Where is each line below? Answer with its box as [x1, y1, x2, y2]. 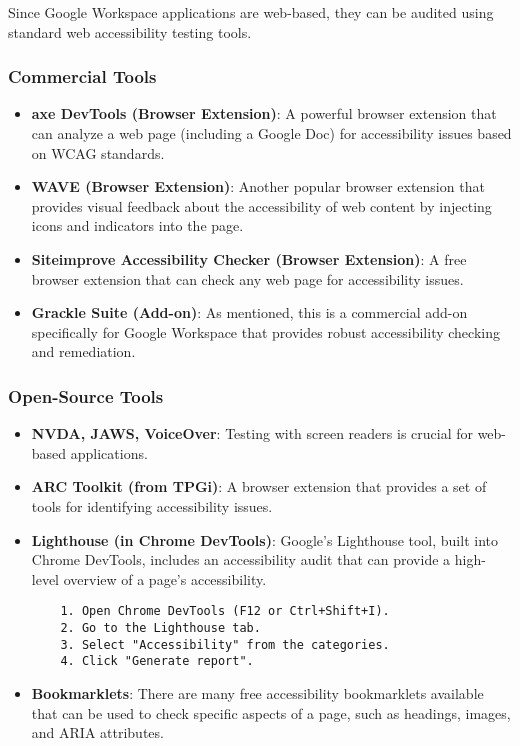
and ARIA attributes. [31, 722, 164, 743]
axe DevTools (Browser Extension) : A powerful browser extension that [31, 103, 497, 124]
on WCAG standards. [31, 142, 165, 163]
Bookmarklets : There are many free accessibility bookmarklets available [31, 682, 484, 703]
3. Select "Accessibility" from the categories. [60, 637, 390, 652]
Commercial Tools [8, 64, 157, 89]
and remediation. [31, 341, 136, 362]
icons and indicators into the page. [31, 215, 244, 236]
